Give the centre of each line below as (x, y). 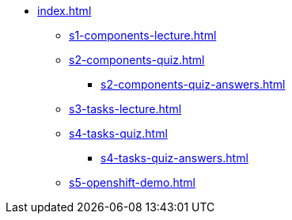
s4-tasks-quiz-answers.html (174, 158)
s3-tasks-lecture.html (125, 109)
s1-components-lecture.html (143, 35)
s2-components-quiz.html (137, 60)
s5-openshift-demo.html (132, 182)
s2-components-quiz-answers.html (193, 84)
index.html (64, 11)
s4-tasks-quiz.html (118, 133)
